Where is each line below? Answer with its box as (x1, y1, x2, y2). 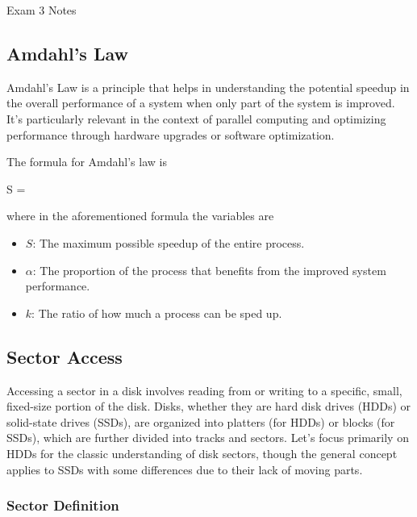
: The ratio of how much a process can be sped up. (31, 304, 282, 321)
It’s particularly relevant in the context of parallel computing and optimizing (6, 110, 386, 127)
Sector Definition (6, 495, 119, 515)
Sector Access (6, 344, 123, 369)
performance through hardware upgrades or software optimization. (6, 126, 335, 143)
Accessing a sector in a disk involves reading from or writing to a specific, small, (6, 381, 402, 398)
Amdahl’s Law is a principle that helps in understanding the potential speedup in (6, 78, 410, 95)
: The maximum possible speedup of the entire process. (32, 234, 305, 251)
